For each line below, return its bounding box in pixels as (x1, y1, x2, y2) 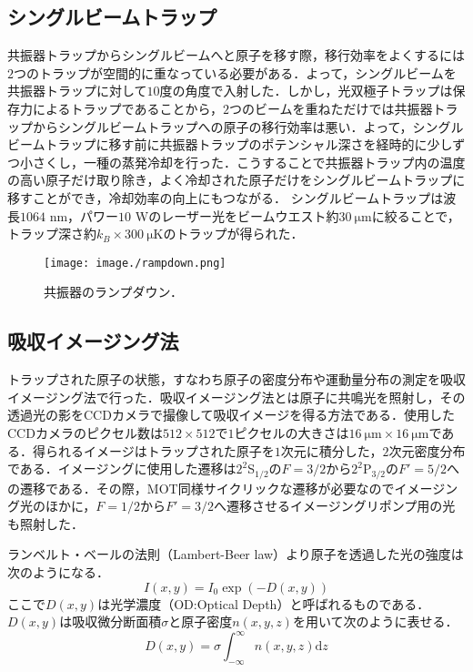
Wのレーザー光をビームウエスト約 (135, 206, 339, 225)
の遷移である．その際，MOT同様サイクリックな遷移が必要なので (7, 478, 395, 497)
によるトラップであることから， (32, 98, 224, 117)
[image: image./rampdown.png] (44, 256, 226, 270)
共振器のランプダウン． (44, 282, 183, 301)
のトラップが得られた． (163, 224, 304, 243)
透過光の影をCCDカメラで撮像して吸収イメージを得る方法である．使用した (7, 405, 456, 424)
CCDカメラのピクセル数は (7, 423, 163, 442)
